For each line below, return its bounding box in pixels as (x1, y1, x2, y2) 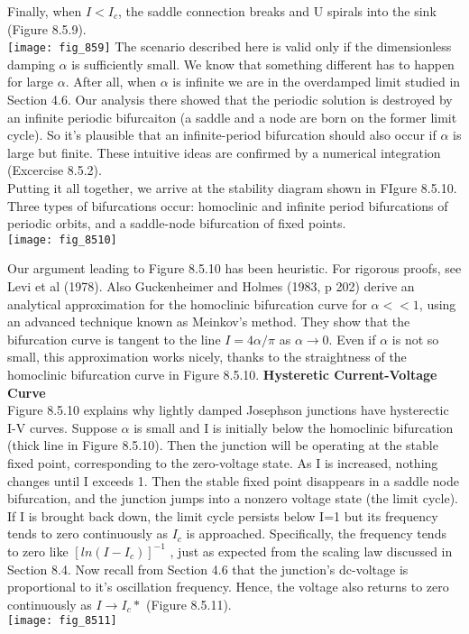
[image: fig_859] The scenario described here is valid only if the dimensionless (7, 37, 452, 56)
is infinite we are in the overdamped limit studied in (172, 72, 461, 91)
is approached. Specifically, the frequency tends (186, 524, 446, 543)
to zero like (7, 541, 69, 560)
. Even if (328, 329, 376, 348)
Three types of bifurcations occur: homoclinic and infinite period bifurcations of (7, 196, 448, 215)
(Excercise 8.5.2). (7, 161, 102, 179)
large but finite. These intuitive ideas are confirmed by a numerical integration (7, 142, 441, 161)
